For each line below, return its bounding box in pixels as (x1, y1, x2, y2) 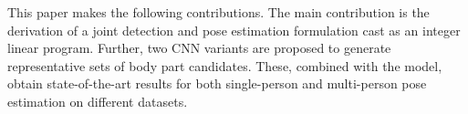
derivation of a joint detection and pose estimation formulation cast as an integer (7, 20, 461, 39)
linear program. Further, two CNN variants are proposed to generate (7, 38, 391, 57)
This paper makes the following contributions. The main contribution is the (7, 3, 430, 21)
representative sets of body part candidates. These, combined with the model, (7, 56, 442, 75)
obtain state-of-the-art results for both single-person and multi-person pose (7, 74, 427, 93)
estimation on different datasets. (7, 91, 188, 110)
